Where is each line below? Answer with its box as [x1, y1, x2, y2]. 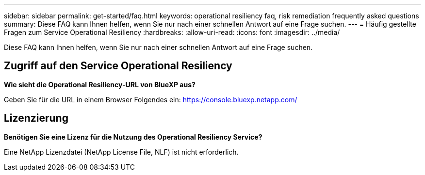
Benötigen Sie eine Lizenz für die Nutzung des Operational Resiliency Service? [4, 132, 262, 141]
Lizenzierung [4, 112, 68, 125]
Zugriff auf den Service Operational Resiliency [4, 60, 232, 72]
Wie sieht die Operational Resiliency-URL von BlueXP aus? [4, 80, 196, 89]
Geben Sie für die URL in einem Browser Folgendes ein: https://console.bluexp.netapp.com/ [4, 95, 297, 104]
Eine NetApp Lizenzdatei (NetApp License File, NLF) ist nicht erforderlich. [4, 147, 239, 156]
